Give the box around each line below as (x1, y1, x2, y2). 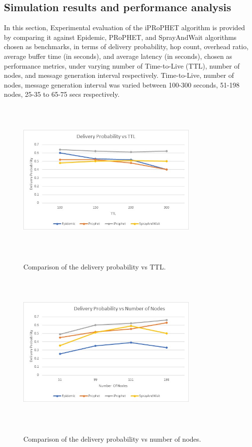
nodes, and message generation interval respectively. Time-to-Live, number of (4, 70, 234, 80)
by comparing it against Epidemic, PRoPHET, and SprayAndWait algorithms (4, 32, 237, 42)
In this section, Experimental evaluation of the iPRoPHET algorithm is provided (4, 22, 245, 33)
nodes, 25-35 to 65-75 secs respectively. (4, 89, 120, 99)
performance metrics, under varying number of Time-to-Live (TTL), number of (4, 60, 240, 71)
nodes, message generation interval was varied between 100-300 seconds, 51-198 (4, 79, 240, 89)
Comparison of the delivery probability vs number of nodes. (23, 434, 201, 444)
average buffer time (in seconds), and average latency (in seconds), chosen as (4, 51, 233, 61)
